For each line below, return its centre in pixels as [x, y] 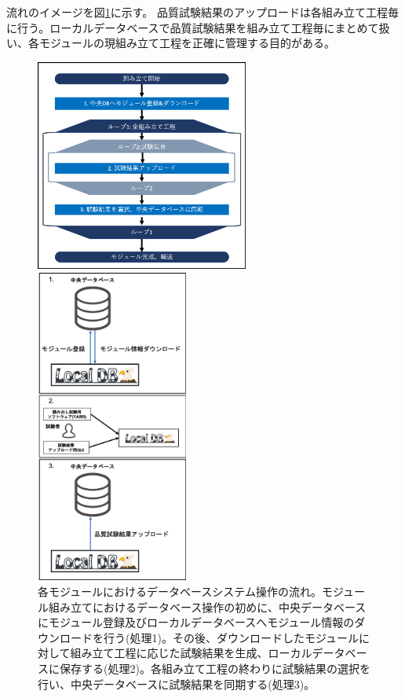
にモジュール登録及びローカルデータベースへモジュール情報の [196, 622]
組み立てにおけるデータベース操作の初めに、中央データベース [207, 606]
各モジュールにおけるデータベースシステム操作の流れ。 [180, 591]
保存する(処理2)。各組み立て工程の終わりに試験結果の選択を [215, 668]
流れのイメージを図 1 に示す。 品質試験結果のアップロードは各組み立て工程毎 [202, 12]
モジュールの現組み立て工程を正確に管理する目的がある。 [187, 43]
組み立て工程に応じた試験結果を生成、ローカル [191, 653]
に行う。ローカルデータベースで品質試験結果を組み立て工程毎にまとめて [193, 27]
